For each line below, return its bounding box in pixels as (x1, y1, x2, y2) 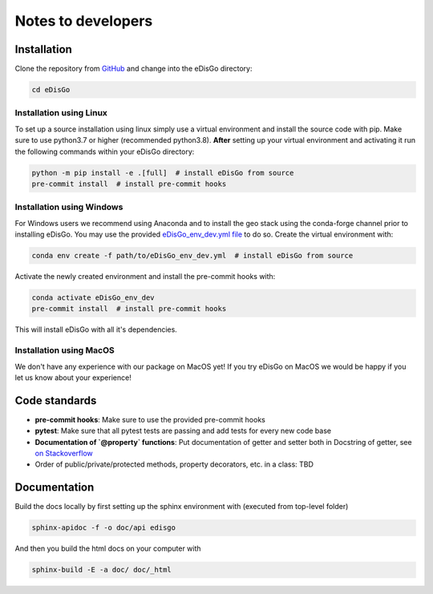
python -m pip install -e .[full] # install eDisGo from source (31, 168, 294, 177)
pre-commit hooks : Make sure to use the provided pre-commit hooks (34, 414, 266, 424)
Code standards (14, 394, 97, 407)
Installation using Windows (14, 201, 123, 212)
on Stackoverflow (34, 449, 94, 458)
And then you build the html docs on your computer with (14, 543, 201, 553)
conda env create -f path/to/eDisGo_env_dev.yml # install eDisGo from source (31, 251, 354, 261)
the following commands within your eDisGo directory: (14, 147, 195, 156)
